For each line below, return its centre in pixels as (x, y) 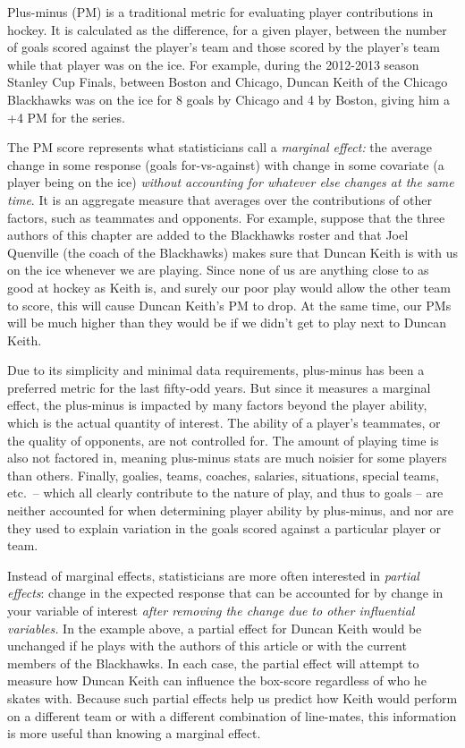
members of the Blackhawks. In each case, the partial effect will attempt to (213, 663)
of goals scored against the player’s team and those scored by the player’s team (224, 47)
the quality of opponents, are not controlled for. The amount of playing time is (223, 440)
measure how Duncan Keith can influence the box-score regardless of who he (217, 680)
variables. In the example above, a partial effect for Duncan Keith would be (215, 628)
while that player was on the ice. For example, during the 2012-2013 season (213, 64)
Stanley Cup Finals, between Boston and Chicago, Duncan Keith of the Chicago (228, 82)
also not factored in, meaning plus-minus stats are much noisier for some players (227, 458)
